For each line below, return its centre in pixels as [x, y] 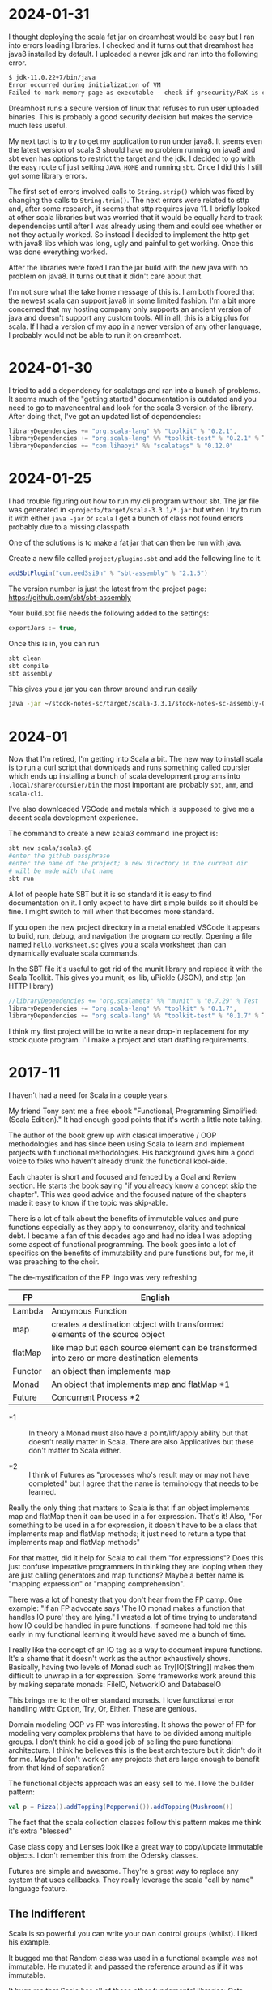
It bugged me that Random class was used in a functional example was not [133, 1958]
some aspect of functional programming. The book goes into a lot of [122, 1245]
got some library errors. [48, 175]
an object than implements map [111, 1371]
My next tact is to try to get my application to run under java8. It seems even [136, 141]
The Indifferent [47, 1914]
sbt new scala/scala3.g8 [50, 848]
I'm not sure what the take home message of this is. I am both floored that [132, 291]
